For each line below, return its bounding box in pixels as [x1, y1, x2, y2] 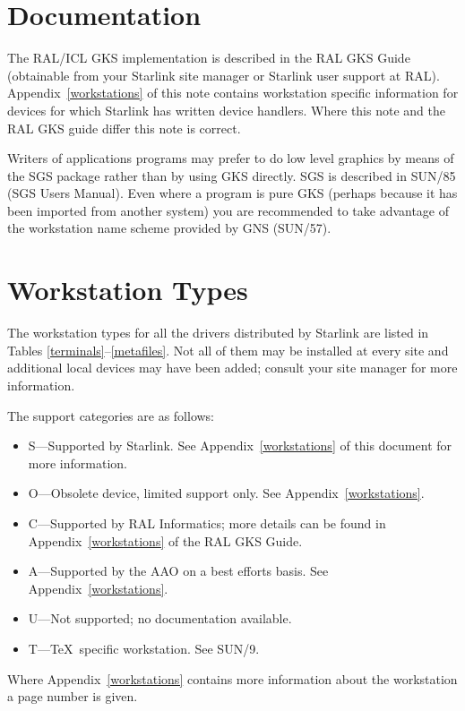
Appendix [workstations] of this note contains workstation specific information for [7, 83, 459, 102]
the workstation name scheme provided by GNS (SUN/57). [7, 218, 332, 237]
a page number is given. [7, 687, 138, 706]
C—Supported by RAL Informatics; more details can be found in [28, 513, 386, 532]
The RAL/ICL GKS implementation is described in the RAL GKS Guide [7, 48, 410, 67]
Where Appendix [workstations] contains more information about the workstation [7, 669, 458, 688]
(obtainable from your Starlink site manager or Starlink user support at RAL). [7, 65, 440, 84]
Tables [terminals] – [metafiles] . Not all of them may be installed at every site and [7, 340, 449, 359]
